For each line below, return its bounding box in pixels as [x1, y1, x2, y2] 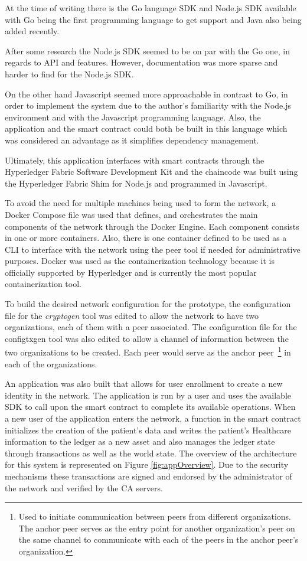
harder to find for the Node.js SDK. [5, 67, 134, 80]
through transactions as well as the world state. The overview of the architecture [5, 446, 297, 459]
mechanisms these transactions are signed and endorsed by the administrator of [5, 470, 292, 482]
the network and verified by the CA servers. [5, 481, 163, 494]
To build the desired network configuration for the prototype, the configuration [5, 298, 291, 310]
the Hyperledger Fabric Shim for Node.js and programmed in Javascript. [5, 177, 267, 189]
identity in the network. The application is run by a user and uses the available [5, 389, 291, 401]
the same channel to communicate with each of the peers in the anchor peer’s [18, 533, 299, 546]
